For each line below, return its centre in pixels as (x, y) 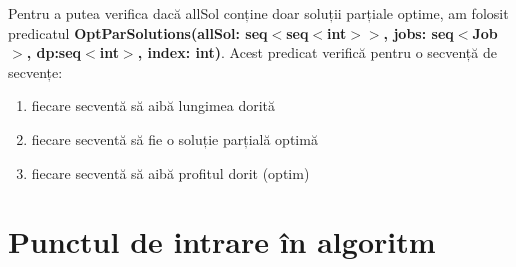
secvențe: (35, 71)
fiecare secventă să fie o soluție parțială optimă (174, 138)
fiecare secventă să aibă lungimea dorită (153, 105)
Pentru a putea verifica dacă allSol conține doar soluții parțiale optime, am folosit (258, 13)
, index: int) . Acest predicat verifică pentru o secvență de (317, 52)
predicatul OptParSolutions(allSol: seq (138, 32)
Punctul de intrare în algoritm (222, 241)
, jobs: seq (418, 32)
